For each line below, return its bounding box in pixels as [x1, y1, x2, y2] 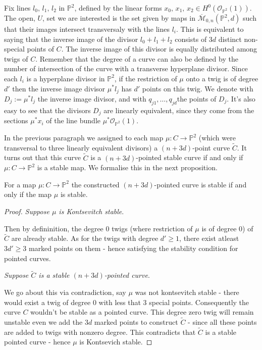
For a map [4, 179, 36, 189]
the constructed [71, 179, 120, 189]
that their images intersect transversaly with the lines [4, 24, 170, 34]
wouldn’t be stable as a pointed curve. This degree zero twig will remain [30, 307, 254, 317]
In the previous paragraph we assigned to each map [4, 132, 164, 143]
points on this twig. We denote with [142, 83, 253, 93]
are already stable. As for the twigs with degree [11, 233, 159, 243]
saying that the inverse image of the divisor [4, 33, 138, 44]
